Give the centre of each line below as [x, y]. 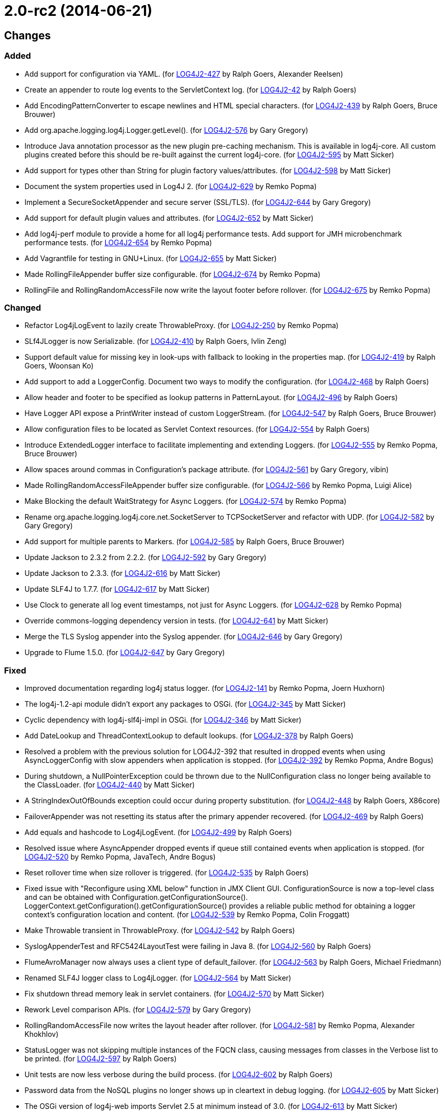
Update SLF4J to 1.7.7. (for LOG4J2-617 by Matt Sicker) [117, 589]
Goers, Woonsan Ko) [59, 366]
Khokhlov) [42, 1034]
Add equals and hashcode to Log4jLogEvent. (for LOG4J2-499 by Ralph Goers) [158, 832]
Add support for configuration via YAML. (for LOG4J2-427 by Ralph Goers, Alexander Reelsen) [184, 74]
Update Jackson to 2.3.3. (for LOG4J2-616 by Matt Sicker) [122, 573]
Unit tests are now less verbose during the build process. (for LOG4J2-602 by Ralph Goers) [179, 1075]
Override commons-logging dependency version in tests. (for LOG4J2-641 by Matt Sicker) [177, 621]
